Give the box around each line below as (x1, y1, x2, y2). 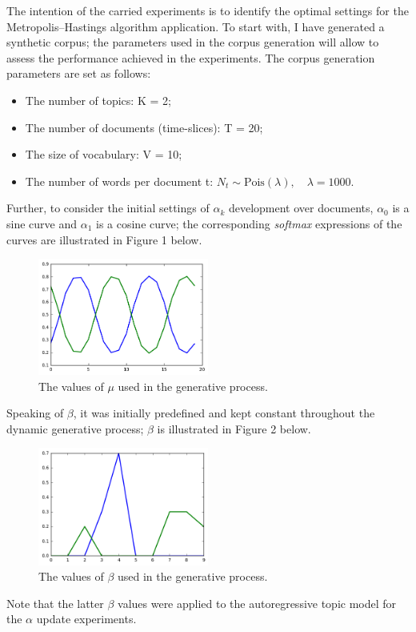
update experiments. (36, 610, 137, 627)
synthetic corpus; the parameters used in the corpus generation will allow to (6, 34, 379, 50)
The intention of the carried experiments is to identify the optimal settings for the (6, 2, 409, 18)
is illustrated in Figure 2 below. (157, 420, 311, 437)
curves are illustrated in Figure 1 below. (6, 231, 202, 248)
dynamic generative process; (6, 420, 144, 437)
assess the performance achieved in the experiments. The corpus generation (6, 49, 375, 66)
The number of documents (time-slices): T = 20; (25, 119, 263, 135)
